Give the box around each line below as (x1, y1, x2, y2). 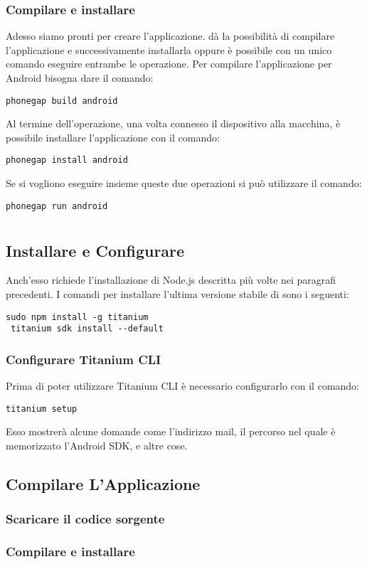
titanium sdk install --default (11, 324, 164, 334)
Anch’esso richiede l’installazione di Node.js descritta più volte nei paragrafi (6, 272, 336, 287)
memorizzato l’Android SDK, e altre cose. (6, 437, 188, 452)
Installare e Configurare (6, 239, 185, 261)
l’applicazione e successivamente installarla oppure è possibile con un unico (6, 42, 332, 57)
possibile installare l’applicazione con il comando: (6, 129, 220, 144)
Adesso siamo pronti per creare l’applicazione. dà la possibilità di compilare (6, 28, 335, 43)
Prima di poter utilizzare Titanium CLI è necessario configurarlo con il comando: (6, 378, 359, 393)
